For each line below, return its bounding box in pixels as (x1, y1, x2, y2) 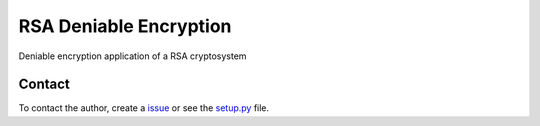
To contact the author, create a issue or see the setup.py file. (18, 102, 270, 114)
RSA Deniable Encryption (18, 15, 232, 37)
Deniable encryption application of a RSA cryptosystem (18, 50, 247, 62)
